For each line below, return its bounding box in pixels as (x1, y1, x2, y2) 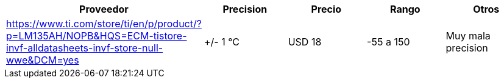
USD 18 (288, 36, 322, 48)
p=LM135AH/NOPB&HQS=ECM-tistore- (6, 30, 187, 42)
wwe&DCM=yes (6, 54, 79, 66)
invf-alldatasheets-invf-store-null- (6, 42, 163, 54)
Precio (311, 3, 342, 15)
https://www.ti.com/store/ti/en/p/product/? (6, 18, 202, 30)
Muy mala (445, 30, 491, 42)
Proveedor (79, 3, 129, 15)
